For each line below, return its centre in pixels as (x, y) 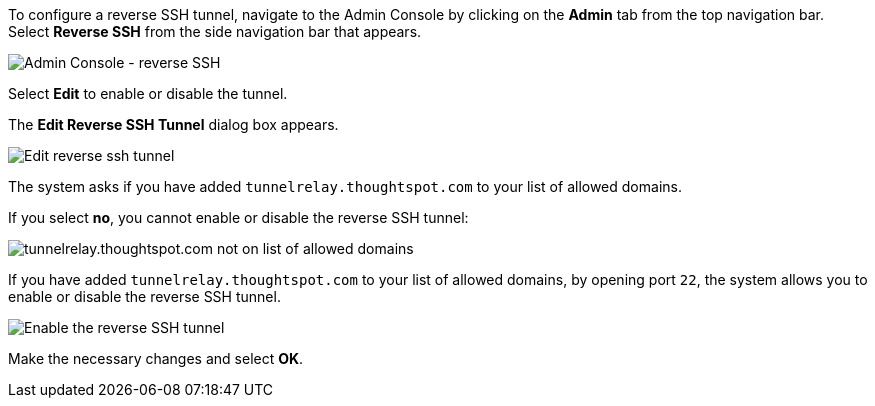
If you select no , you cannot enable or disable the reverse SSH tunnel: (238, 217)
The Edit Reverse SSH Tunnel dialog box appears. (173, 124)
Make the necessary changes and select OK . (156, 358)
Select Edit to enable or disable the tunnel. (148, 93)
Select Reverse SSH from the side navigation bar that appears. (215, 31)
